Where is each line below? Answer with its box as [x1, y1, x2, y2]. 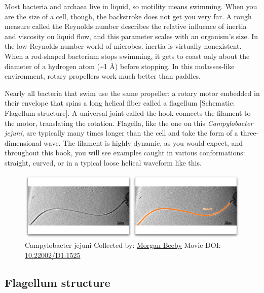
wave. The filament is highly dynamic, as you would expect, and [44, 137, 243, 148]
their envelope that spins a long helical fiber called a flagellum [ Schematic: [5, 97, 235, 108]
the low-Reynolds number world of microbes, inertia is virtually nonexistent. [5, 41, 242, 51]
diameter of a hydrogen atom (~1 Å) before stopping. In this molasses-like [5, 60, 235, 71]
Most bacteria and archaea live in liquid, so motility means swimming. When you [5, 1, 257, 11]
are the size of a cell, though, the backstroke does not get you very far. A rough [5, 11, 252, 21]
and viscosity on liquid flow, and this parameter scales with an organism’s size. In [5, 30, 258, 41]
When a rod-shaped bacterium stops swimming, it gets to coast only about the [5, 50, 250, 61]
